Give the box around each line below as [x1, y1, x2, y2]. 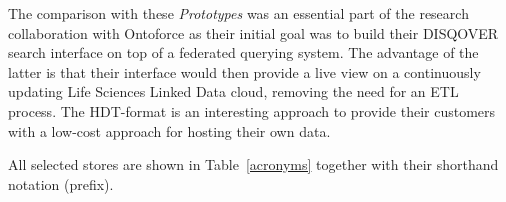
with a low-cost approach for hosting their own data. [8, 120, 331, 141]
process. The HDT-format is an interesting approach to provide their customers [8, 100, 496, 121]
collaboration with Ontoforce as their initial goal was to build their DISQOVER [8, 22, 499, 43]
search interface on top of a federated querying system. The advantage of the [8, 42, 479, 63]
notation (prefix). [8, 173, 114, 194]
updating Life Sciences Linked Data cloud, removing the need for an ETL [8, 81, 459, 102]
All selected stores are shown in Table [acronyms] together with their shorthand [8, 154, 499, 175]
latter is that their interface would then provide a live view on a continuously [8, 61, 481, 82]
